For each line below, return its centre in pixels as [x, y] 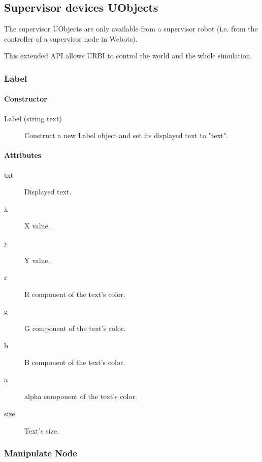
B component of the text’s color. [75, 362]
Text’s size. [42, 430]
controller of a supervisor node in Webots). [71, 38]
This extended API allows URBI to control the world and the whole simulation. [128, 56]
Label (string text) [33, 118]
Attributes [23, 155]
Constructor [26, 99]
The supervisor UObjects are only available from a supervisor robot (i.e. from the [131, 29]
